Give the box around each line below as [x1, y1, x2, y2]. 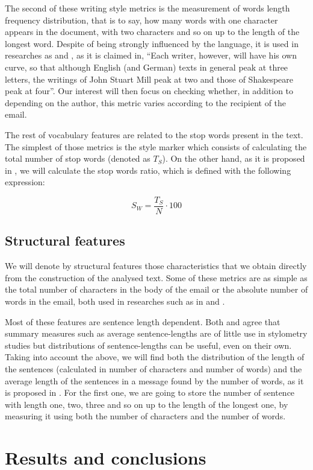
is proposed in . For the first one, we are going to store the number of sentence [5, 386, 295, 399]
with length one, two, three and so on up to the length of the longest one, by [5, 398, 288, 410]
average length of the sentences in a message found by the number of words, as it [5, 374, 304, 387]
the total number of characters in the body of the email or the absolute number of [5, 283, 308, 296]
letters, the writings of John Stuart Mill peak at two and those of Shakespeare [5, 72, 294, 85]
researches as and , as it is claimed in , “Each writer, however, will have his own [5, 49, 297, 62]
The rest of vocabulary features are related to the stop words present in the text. [5, 128, 303, 141]
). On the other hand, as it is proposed [162, 152, 305, 165]
